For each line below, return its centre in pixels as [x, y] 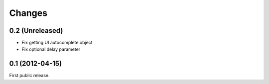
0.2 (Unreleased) [36, 31]
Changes [28, 13]
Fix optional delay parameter [51, 49]
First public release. [29, 76]
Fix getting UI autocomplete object [57, 43]
